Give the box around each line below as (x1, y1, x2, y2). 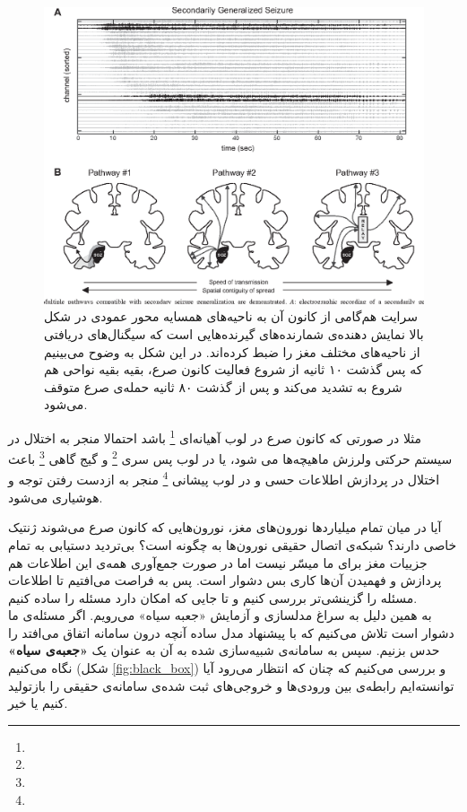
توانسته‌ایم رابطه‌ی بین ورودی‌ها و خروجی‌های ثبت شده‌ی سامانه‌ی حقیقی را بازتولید (8, 676, 454, 694)
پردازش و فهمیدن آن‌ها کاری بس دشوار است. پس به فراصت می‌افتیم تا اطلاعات (8, 571, 442, 589)
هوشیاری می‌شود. (8, 487, 103, 506)
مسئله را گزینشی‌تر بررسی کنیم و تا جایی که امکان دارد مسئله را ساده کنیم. (8, 588, 418, 607)
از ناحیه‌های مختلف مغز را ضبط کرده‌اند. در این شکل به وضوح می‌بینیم (44, 342, 420, 361)
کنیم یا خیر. (8, 694, 68, 712)
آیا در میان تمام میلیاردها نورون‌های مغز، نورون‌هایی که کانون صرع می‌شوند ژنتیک (8, 518, 442, 537)
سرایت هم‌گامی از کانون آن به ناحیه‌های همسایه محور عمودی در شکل (44, 307, 418, 326)
